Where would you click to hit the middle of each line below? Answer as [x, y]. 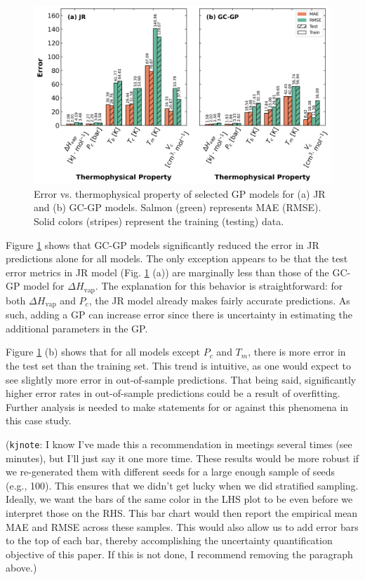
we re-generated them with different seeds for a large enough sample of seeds [171, 472]
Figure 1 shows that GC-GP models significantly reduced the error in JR [162, 244]
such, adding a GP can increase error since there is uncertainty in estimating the [179, 315]
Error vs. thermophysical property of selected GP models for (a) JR [180, 193]
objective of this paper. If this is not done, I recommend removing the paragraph [179, 554]
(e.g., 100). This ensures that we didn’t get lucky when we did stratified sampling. [182, 485]
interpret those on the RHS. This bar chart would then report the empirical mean [182, 513]
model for [44, 286]
